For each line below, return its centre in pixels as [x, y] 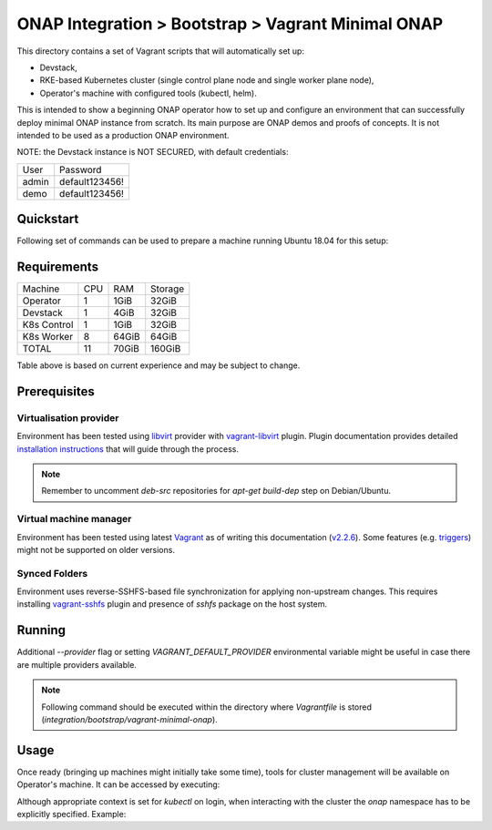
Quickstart [48, 219]
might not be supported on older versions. [96, 549]
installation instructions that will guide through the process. [128, 449]
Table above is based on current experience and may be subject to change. [159, 365]
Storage [168, 289]
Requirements [58, 267]
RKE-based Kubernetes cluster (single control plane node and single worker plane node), [207, 80]
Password [81, 169]
